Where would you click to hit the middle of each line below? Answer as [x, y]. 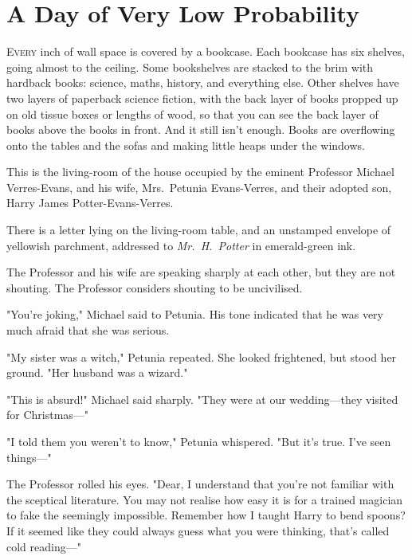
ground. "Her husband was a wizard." [97, 372]
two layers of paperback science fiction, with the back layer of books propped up [202, 98]
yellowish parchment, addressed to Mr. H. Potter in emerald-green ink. [181, 245]
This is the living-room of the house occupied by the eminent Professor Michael [200, 172]
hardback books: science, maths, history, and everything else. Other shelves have [203, 82]
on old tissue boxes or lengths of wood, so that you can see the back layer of [192, 114]
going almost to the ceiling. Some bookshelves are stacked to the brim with [190, 67]
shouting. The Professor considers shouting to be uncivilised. [155, 287]
